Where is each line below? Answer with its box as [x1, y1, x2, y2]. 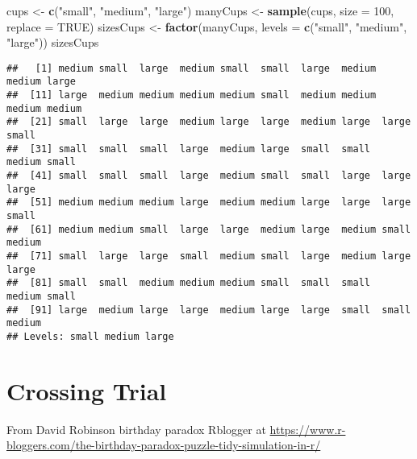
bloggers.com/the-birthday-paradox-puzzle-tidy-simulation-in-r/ [6, 436, 321, 453]
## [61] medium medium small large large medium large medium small [6, 223, 411, 235]
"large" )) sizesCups [6, 34, 99, 51]
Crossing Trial [6, 374, 167, 407]
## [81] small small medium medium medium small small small [6, 277, 371, 289]
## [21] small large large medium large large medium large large [6, 116, 411, 128]
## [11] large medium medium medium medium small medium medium [6, 89, 377, 101]
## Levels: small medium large [6, 330, 174, 342]
